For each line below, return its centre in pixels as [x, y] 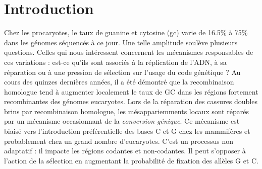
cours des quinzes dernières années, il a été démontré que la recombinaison [119, 82]
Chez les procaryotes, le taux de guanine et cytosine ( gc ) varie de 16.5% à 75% [126, 32]
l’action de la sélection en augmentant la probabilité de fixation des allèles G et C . [131, 160]
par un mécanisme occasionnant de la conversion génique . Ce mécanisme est [122, 121]
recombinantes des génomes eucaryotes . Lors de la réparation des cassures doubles [131, 101]
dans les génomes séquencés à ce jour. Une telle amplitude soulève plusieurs [121, 42]
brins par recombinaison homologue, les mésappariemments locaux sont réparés [126, 111]
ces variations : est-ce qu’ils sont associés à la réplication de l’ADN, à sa [115, 62]
